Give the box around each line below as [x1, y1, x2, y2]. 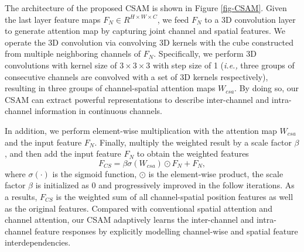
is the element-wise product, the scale [148, 167, 283, 179]
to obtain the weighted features [136, 147, 249, 160]
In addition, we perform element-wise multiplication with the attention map [5, 124, 277, 136]
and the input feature [5, 136, 82, 148]
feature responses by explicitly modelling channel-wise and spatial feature [34, 225, 298, 237]
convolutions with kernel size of [5, 58, 117, 71]
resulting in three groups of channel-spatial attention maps [5, 82, 216, 94]
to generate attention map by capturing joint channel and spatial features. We [5, 25, 286, 37]
